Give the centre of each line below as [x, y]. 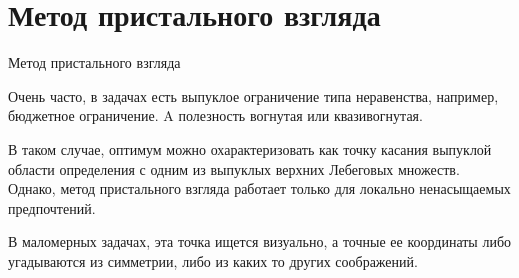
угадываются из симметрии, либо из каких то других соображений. [213, 260]
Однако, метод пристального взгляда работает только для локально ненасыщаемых [259, 188]
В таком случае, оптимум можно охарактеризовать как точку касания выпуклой [250, 148]
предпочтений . [52, 207]
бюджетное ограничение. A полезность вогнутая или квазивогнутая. [215, 115]
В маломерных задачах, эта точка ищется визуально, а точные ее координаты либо [260, 241]
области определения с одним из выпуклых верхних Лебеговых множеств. [234, 168]
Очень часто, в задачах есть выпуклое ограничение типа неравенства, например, [253, 95]
